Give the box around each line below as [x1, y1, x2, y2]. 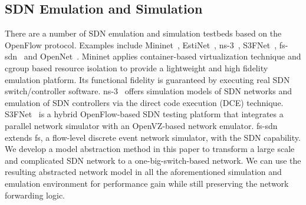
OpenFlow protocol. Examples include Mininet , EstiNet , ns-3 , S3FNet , [5, 38, 277, 51]
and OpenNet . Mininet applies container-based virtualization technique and [24, 50, 301, 62]
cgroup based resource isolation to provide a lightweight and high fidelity [5, 61, 268, 74]
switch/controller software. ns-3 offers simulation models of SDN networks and [5, 85, 292, 97]
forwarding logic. [5, 189, 65, 201]
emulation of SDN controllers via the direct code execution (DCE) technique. [5, 96, 284, 108]
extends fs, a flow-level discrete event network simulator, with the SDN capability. [5, 131, 301, 143]
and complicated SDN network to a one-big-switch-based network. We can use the [5, 154, 301, 166]
